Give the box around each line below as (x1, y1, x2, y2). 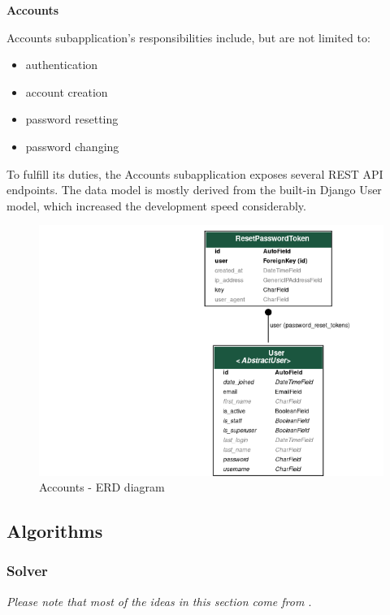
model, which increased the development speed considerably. (6, 197, 306, 214)
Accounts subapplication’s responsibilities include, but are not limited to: (6, 28, 370, 45)
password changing (25, 137, 119, 154)
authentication (25, 56, 98, 73)
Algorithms (6, 518, 103, 544)
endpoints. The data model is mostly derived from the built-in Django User (6, 181, 382, 198)
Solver (6, 561, 48, 581)
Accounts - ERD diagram (39, 479, 165, 496)
